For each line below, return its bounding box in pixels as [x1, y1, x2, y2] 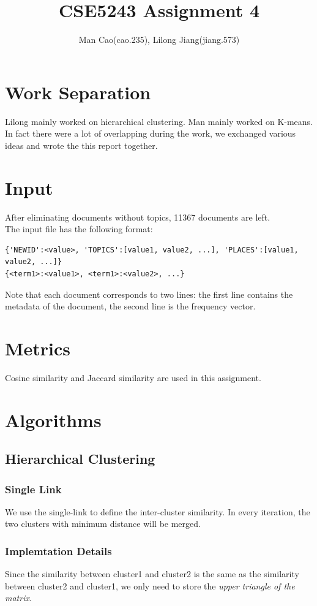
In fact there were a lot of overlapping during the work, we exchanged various [5, 127, 296, 140]
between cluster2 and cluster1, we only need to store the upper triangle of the [5, 579, 295, 592]
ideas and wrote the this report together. [5, 138, 158, 151]
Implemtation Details [5, 543, 112, 558]
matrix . [5, 591, 32, 604]
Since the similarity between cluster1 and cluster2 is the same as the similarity [5, 567, 299, 580]
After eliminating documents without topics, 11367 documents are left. [5, 210, 270, 223]
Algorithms [5, 407, 102, 432]
